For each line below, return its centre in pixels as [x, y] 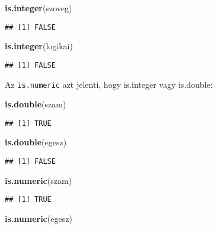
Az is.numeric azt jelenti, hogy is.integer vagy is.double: [109, 84]
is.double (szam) [36, 104]
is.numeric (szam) [39, 180]
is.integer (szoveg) [39, 8]
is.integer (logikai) [39, 46]
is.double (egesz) [36, 142]
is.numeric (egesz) [39, 218]
